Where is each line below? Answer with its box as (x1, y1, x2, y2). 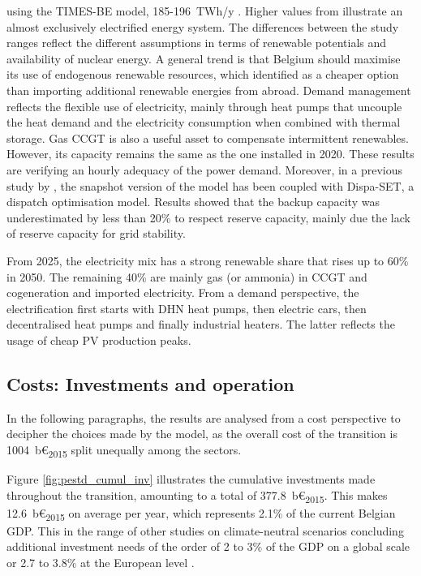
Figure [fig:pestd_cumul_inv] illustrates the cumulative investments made (6, 470, 376, 487)
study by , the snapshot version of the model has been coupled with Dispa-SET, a (6, 177, 415, 194)
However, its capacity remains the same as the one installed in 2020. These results (6, 145, 415, 162)
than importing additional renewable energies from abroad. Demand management (6, 81, 411, 98)
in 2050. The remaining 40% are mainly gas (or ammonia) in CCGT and (6, 268, 367, 285)
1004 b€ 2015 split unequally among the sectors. (6, 441, 242, 460)
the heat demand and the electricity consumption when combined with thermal (6, 114, 401, 131)
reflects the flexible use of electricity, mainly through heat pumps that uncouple (6, 97, 402, 114)
